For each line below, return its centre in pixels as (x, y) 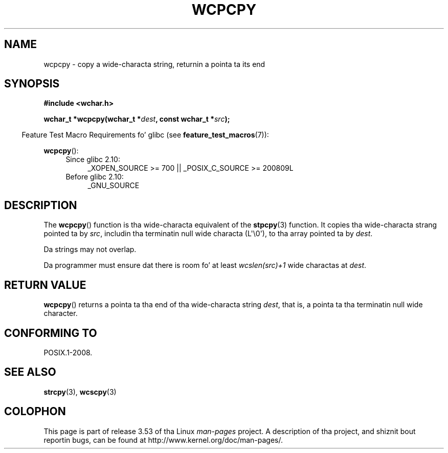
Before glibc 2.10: (95, 177)
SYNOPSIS (32, 84)
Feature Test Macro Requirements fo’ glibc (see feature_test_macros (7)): (145, 135)
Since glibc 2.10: (93, 160)
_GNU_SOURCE (114, 186)
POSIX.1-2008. (68, 352)
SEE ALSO (30, 372)
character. (61, 313)
